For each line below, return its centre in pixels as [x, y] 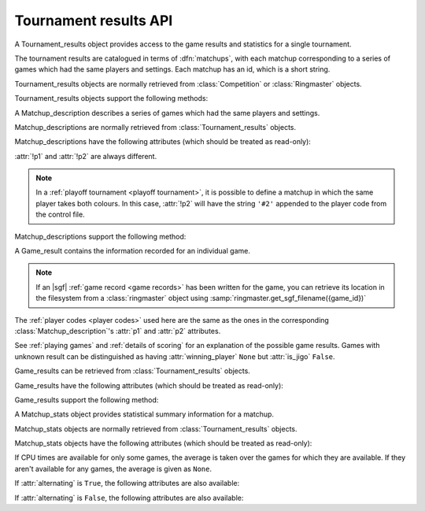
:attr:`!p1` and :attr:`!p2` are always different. [86, 156]
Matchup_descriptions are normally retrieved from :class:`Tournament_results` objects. [155, 127]
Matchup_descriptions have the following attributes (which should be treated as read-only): [163, 142]
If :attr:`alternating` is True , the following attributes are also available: [127, 483]
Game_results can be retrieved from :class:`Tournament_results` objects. [133, 371]
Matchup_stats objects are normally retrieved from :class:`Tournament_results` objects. [156, 428]
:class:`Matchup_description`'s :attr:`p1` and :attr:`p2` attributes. [118, 331]
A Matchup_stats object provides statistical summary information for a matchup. [144, 414]
